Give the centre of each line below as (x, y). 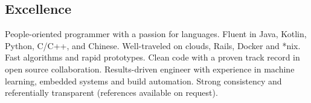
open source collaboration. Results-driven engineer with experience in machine (150, 69)
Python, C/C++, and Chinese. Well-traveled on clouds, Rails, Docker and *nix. (153, 45)
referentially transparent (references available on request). (111, 93)
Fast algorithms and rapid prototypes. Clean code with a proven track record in (152, 57)
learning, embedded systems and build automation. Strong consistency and (143, 81)
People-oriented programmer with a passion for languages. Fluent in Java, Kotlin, (156, 34)
